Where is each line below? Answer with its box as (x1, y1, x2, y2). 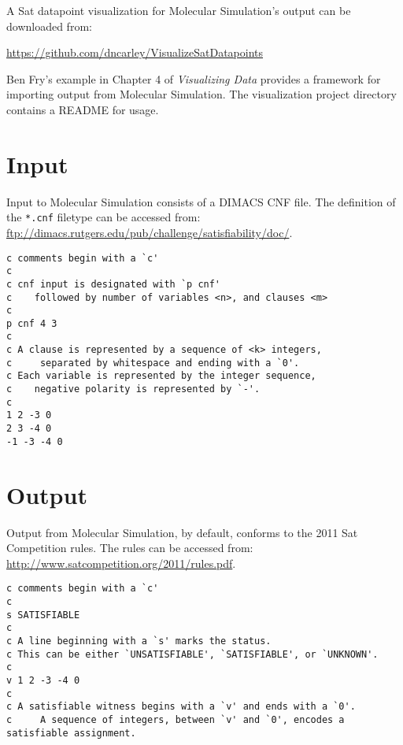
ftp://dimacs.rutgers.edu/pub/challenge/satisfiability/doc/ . (6, 224, 293, 240)
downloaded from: (6, 17, 92, 34)
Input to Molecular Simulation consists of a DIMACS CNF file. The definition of (6, 193, 396, 209)
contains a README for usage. (6, 101, 159, 117)
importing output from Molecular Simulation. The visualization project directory (6, 86, 397, 102)
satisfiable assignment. (6, 727, 136, 739)
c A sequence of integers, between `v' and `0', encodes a (6, 713, 345, 725)
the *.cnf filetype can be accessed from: (6, 209, 201, 225)
